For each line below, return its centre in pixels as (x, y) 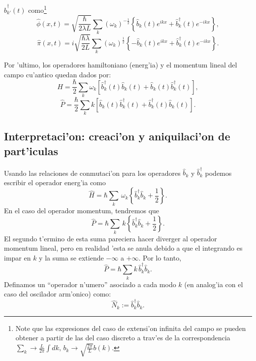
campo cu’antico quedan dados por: (58, 74)
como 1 (37, 9)
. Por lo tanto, (160, 257)
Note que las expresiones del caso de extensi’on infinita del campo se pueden (131, 328)
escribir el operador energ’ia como (55, 182)
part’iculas (31, 150)
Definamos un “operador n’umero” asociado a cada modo (90, 284)
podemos (218, 173)
